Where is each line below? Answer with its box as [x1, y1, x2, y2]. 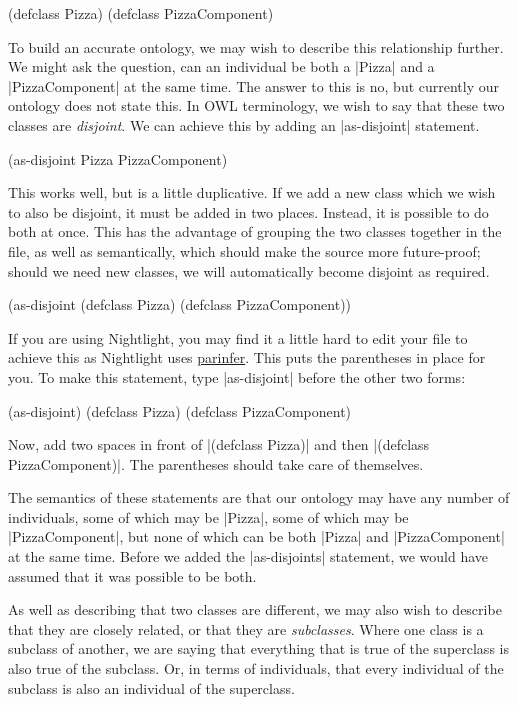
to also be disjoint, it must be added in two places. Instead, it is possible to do [8, 201, 489, 222]
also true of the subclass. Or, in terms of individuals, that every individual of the [8, 658, 504, 679]
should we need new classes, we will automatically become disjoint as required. [8, 260, 490, 281]
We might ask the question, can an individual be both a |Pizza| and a [8, 56, 435, 77]
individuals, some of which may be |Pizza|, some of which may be [8, 506, 409, 527]
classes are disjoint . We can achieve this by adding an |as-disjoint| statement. [8, 114, 480, 135]
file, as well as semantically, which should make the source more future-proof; [8, 240, 481, 261]
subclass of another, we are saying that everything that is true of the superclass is [8, 638, 509, 659]
